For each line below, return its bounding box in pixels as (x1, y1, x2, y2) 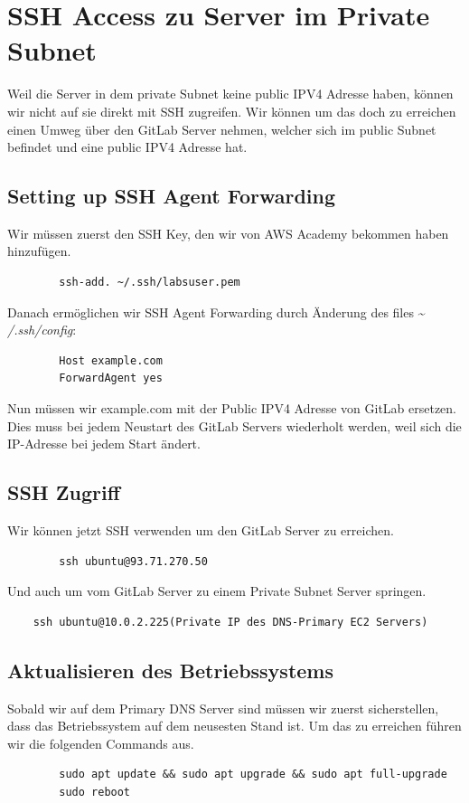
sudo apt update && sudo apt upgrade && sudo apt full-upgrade (59, 768, 447, 781)
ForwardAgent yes (59, 372, 163, 385)
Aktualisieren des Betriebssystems (7, 656, 334, 684)
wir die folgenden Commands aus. (7, 733, 194, 752)
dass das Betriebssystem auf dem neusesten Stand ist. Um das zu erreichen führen (7, 716, 462, 735)
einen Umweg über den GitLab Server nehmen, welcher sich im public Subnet (7, 119, 436, 138)
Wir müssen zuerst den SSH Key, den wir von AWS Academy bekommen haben (7, 223, 449, 242)
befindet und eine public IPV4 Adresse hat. (7, 137, 248, 156)
